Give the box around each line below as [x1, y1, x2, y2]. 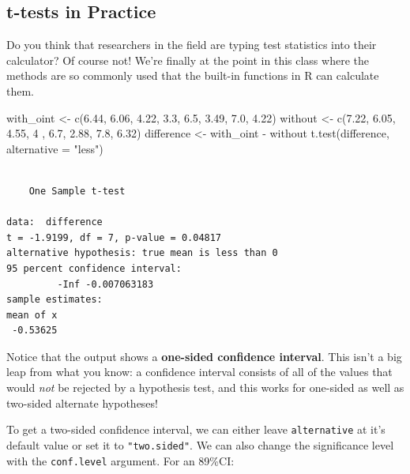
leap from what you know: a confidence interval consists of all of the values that [6, 363, 393, 380]
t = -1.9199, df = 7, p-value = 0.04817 [6, 231, 222, 243]
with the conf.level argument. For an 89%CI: [6, 452, 235, 468]
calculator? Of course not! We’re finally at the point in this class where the [6, 51, 369, 68]
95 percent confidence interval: [6, 262, 182, 274]
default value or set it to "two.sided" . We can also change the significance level [6, 436, 394, 453]
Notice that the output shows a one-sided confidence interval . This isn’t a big [6, 348, 402, 364]
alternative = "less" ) [6, 140, 103, 156]
